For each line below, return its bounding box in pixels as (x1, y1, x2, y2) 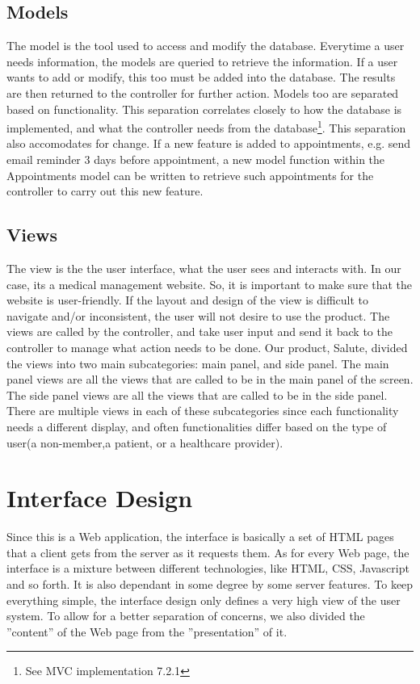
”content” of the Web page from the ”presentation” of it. (6, 623, 288, 640)
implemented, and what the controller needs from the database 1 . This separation (6, 117, 406, 136)
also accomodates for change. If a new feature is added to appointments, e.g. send (6, 135, 411, 152)
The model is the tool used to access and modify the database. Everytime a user (6, 37, 405, 54)
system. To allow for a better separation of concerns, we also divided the (6, 607, 365, 624)
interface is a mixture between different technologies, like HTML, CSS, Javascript (6, 560, 409, 577)
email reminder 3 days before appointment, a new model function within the (6, 151, 385, 168)
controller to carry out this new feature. (6, 183, 204, 199)
